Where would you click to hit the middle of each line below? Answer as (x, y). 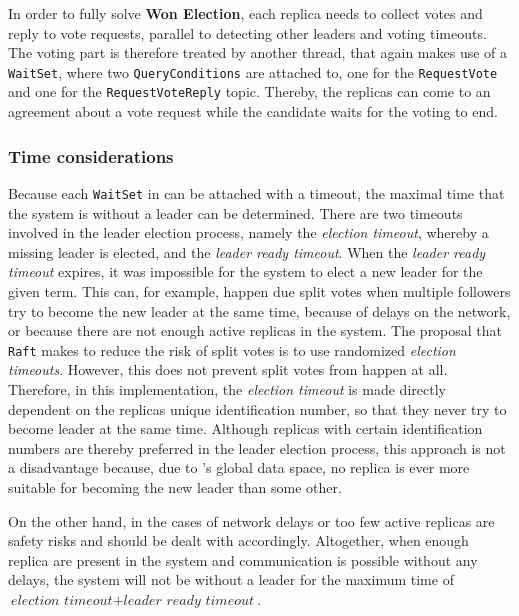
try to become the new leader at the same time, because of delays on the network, (259, 310)
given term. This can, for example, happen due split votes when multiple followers (259, 290)
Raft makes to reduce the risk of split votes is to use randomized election (232, 349)
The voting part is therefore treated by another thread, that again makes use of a (258, 52)
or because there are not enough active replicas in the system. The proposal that (255, 330)
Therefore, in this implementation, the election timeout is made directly (227, 388)
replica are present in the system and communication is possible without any (243, 559)
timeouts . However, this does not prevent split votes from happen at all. (228, 369)
